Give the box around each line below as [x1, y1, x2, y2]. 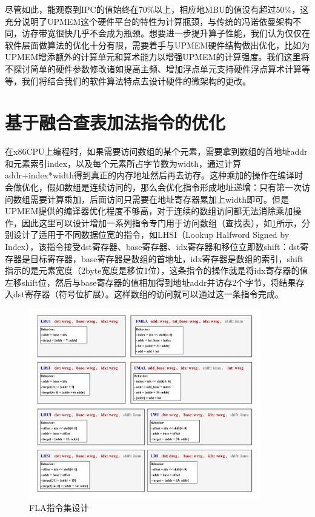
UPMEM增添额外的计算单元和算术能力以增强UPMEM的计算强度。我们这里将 [5, 50, 310, 63]
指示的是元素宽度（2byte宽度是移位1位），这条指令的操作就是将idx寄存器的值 [5, 264, 308, 277]
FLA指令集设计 [29, 501, 89, 513]
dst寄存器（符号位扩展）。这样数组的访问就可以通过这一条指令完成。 [13, 288, 283, 300]
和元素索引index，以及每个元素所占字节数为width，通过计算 [5, 157, 242, 169]
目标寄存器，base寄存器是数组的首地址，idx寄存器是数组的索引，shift [30, 252, 303, 265]
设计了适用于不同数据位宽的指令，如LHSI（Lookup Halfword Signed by [13, 228, 290, 241]
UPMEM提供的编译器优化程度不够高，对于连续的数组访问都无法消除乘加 [5, 204, 293, 217]
